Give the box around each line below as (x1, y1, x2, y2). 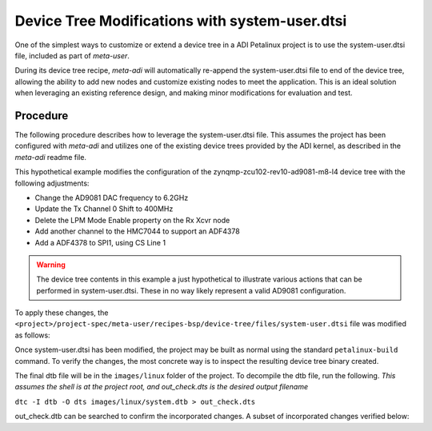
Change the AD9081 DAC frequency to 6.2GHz (34, 193, 189, 202)
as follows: (14, 330, 51, 340)
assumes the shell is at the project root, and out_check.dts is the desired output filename (14, 382, 308, 392)
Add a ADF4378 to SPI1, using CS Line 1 (34, 237, 166, 247)
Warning (36, 260, 66, 269)
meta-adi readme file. (14, 152, 87, 162)
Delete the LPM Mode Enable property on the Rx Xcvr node (34, 215, 230, 225)
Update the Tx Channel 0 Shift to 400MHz (34, 204, 174, 214)
